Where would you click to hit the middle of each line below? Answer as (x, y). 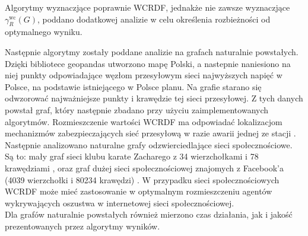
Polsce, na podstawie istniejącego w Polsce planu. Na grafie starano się (133, 86)
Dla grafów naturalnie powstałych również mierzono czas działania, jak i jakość (149, 214)
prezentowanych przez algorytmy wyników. (82, 226)
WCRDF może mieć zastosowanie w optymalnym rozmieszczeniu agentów (139, 191)
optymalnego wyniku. (44, 32)
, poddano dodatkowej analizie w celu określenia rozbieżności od (154, 19)
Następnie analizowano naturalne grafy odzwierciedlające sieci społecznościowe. (149, 144)
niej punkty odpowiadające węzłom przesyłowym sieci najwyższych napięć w (144, 75)
